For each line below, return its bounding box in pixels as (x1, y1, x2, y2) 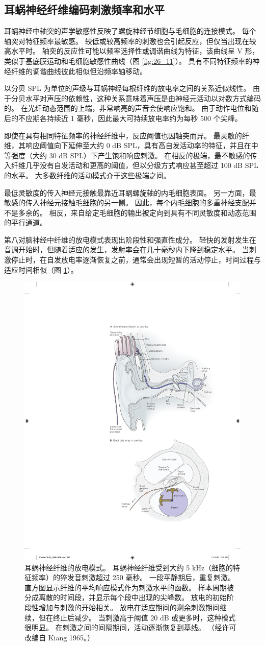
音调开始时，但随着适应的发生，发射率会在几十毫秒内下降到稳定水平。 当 (4, 244, 249, 255)
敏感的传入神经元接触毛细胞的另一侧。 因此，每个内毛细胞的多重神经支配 (4, 197, 249, 208)
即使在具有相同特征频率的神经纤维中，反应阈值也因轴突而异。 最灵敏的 (4, 130, 242, 140)
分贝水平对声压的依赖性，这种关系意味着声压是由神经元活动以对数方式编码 (11, 92, 261, 103)
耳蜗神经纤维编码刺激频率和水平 (4, 2, 165, 17)
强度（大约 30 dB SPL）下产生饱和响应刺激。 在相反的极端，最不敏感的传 (11, 150, 257, 160)
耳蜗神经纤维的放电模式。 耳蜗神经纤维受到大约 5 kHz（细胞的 (24, 562, 233, 572)
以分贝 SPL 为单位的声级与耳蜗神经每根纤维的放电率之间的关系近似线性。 (4, 83, 251, 93)
